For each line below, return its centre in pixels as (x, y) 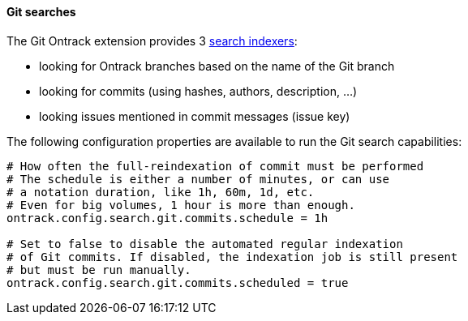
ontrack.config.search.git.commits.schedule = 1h (167, 218)
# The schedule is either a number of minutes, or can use (198, 179)
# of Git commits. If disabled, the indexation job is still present (232, 257)
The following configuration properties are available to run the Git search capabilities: (234, 141)
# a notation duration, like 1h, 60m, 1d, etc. (161, 192)
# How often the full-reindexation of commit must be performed (215, 166)
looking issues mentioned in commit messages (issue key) (195, 116)
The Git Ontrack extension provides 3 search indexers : (152, 41)
